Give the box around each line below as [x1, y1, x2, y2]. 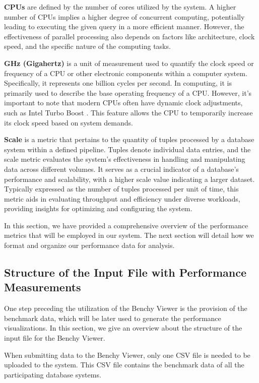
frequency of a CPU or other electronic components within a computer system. [4, 68, 247, 78]
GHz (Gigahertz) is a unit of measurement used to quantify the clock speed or [4, 57, 254, 68]
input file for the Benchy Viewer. [4, 333, 105, 343]
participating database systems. [4, 369, 101, 379]
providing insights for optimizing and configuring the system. [4, 203, 192, 214]
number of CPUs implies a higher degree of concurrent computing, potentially [4, 11, 245, 22]
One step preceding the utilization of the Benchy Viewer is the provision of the [4, 303, 247, 313]
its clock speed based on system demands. [4, 117, 133, 127]
